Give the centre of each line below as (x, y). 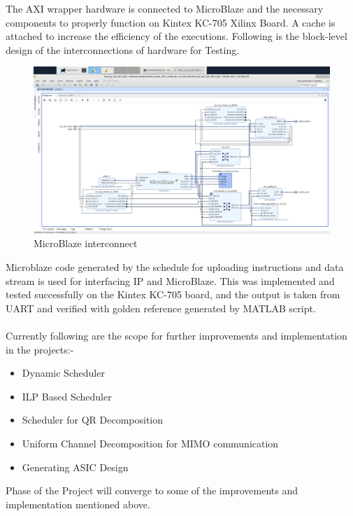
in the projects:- (40, 349)
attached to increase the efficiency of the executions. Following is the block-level (176, 36)
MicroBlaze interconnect (86, 243)
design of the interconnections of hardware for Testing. (123, 49)
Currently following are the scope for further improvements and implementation (176, 336)
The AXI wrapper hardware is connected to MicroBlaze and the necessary (165, 8)
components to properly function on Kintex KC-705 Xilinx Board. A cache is (171, 22)
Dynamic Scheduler (63, 373)
